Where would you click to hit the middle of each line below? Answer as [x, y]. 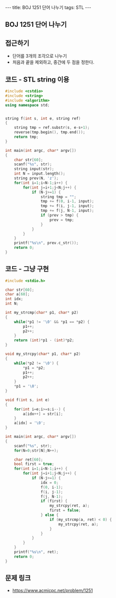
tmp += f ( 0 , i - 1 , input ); [67, 201]
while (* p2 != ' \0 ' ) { [36, 363]
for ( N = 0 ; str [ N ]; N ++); [36, 450]
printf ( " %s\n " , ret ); [36, 552]
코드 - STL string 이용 [37, 79]
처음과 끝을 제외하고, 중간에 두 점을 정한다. [53, 62]
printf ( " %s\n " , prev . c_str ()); [46, 243]
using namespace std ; [28, 105]
